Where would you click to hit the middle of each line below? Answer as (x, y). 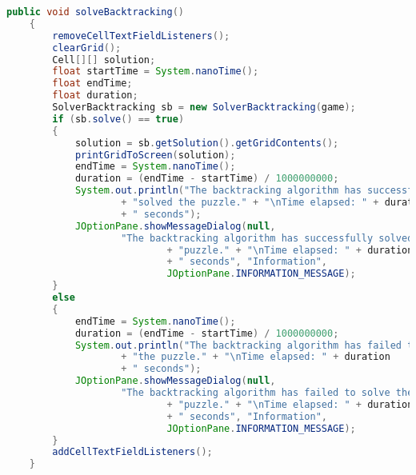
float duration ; (95, 96)
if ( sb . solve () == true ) (118, 119)
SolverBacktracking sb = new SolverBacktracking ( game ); (204, 107)
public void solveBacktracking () (95, 12)
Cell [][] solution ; (104, 60)
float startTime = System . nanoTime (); (156, 72)
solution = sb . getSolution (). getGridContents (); (207, 143)
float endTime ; (92, 84)
